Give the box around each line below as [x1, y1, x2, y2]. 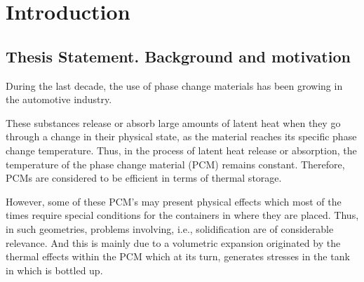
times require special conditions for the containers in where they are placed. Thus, [6, 208, 359, 222]
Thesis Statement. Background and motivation [6, 45, 351, 67]
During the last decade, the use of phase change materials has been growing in [6, 78, 343, 93]
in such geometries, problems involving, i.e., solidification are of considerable [6, 221, 334, 236]
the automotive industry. [6, 92, 112, 107]
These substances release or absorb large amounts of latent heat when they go [6, 115, 341, 130]
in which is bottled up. [6, 262, 103, 277]
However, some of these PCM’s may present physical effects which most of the [6, 194, 342, 208]
